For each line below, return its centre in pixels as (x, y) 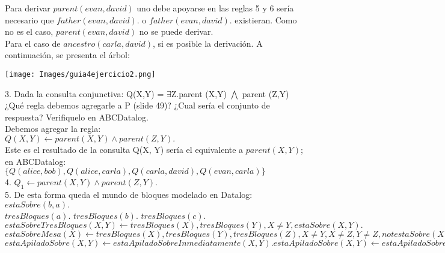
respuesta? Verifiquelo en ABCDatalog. (77, 117)
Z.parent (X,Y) (199, 93)
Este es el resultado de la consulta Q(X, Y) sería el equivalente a (124, 149)
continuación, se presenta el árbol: (67, 55)
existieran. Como (266, 19)
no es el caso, (29, 31)
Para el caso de (33, 43)
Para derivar (28, 8)
